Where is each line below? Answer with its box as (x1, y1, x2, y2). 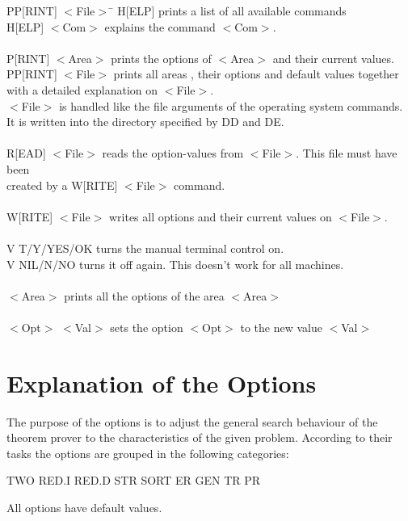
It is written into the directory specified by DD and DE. (6, 113, 284, 130)
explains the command (104, 18, 216, 35)
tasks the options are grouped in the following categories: (6, 444, 289, 461)
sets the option (110, 318, 183, 335)
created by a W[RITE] (6, 176, 118, 193)
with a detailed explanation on (6, 81, 158, 98)
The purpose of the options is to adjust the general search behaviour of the (6, 413, 378, 430)
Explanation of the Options (6, 366, 317, 399)
